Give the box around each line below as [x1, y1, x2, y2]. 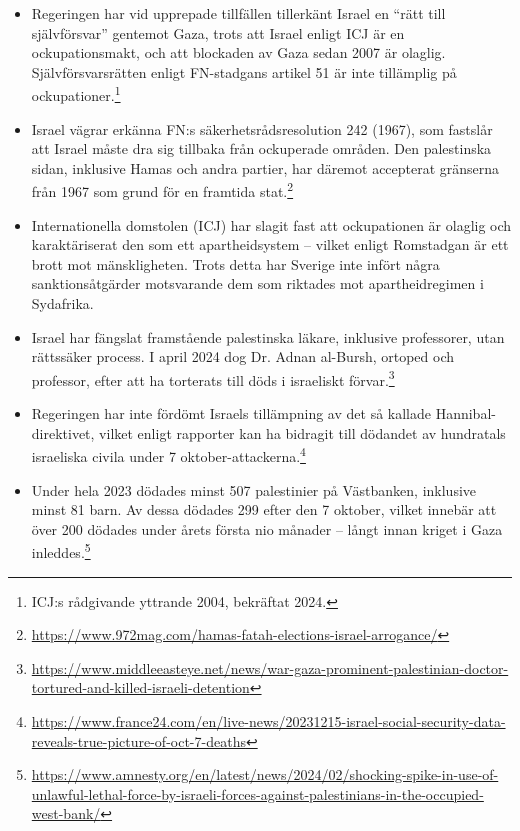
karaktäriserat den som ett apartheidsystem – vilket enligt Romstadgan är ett [31, 234, 509, 255]
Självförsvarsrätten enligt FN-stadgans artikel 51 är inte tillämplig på [31, 61, 457, 82]
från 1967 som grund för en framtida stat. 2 [31, 178, 294, 202]
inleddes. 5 [31, 539, 91, 562]
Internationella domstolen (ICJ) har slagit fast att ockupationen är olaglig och [31, 214, 512, 235]
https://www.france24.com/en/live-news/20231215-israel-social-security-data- [31, 710, 506, 731]
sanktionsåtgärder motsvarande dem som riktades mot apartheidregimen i [31, 273, 484, 294]
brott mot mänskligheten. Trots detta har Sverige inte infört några [31, 253, 440, 274]
